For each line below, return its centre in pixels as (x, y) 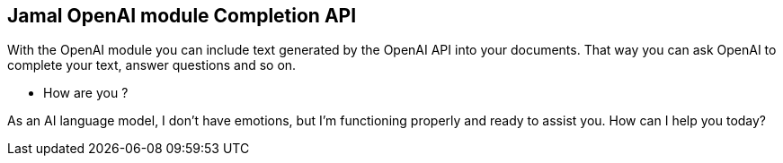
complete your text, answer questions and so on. (152, 65)
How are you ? (86, 93)
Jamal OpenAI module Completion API (182, 16)
